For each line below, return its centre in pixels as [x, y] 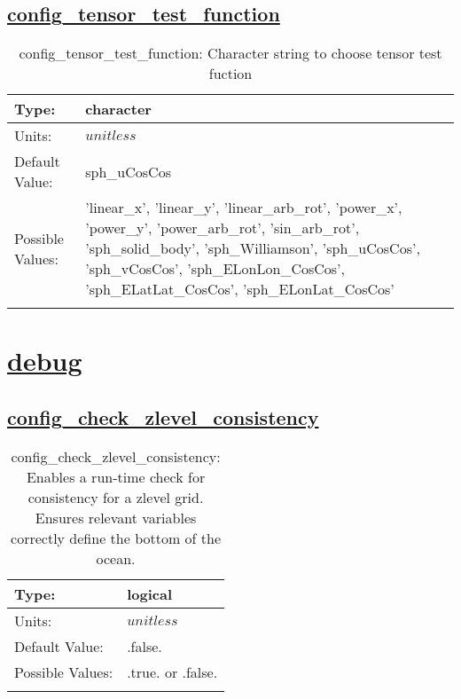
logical [149, 593]
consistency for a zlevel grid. [116, 497]
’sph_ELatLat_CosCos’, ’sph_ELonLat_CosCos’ [240, 289]
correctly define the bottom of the [116, 538]
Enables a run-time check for [116, 476]
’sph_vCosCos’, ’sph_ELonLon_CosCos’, [215, 269]
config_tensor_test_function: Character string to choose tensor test [230, 53]
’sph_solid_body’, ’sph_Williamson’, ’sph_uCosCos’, [253, 248]
